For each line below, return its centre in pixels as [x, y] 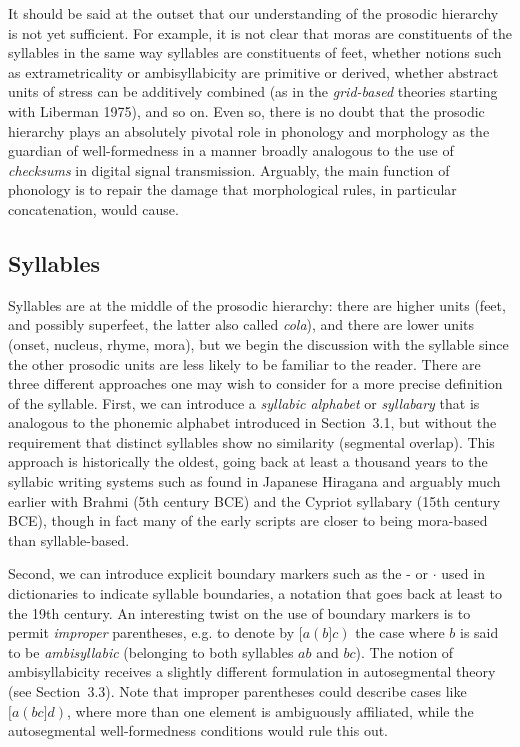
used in [463, 573]
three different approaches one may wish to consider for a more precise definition [255, 383]
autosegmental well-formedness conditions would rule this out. [198, 730]
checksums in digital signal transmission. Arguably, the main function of [229, 169]
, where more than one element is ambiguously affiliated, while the [270, 710]
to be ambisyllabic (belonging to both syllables [151, 651]
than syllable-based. [69, 539]
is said [479, 632]
